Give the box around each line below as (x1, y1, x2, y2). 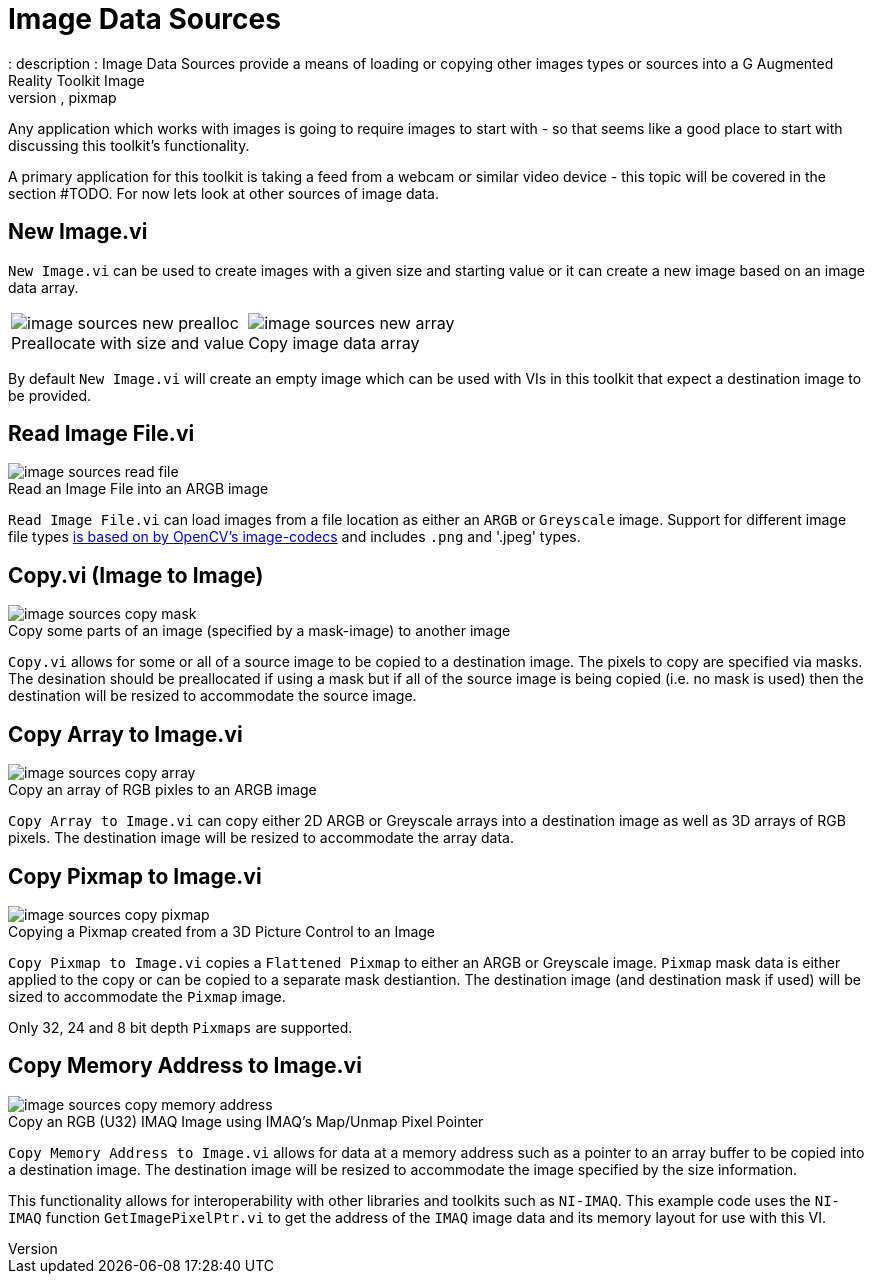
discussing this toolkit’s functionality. (8, 136, 250, 154)
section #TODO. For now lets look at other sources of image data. (8, 184, 440, 202)
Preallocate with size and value (11, 332, 245, 353)
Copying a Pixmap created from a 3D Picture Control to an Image (8, 922, 436, 940)
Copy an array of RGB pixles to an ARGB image (8, 781, 317, 799)
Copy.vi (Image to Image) (8, 562, 264, 588)
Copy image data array (248, 332, 420, 353)
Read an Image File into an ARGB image (8, 480, 269, 498)
